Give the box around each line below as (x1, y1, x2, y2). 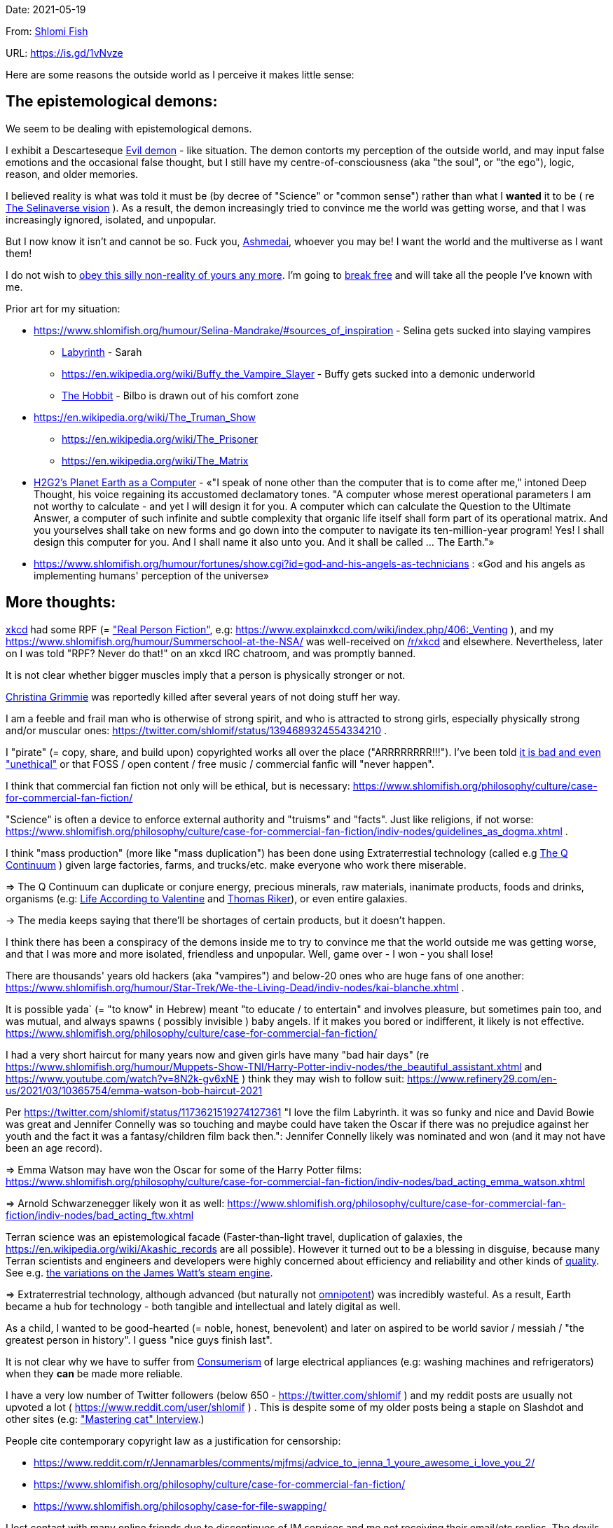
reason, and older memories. (6, 167, 139, 180)
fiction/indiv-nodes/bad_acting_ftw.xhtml (6, 1209, 194, 1221)
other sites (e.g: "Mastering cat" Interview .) (6, 1412, 205, 1425)
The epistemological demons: (6, 92, 218, 111)
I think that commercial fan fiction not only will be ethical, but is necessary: (6, 779, 350, 792)
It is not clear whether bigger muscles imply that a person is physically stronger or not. (6, 668, 406, 681)
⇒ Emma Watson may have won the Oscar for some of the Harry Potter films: (6, 1163, 362, 1176)
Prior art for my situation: (6, 302, 120, 315)
